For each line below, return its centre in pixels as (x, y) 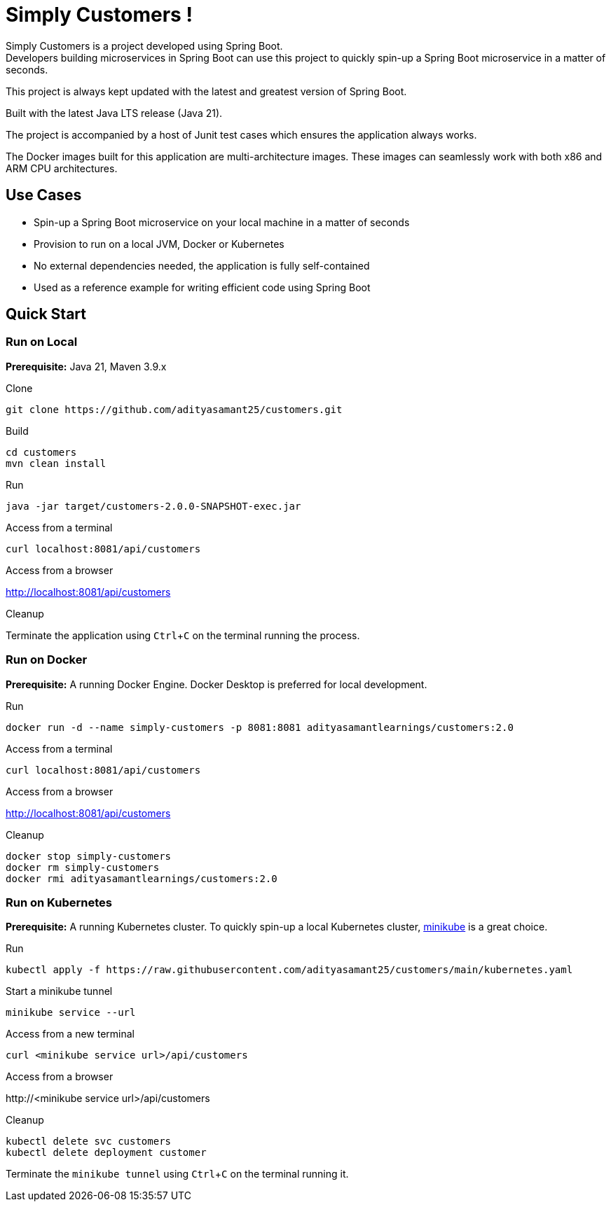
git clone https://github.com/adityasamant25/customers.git (174, 409)
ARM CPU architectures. (62, 168)
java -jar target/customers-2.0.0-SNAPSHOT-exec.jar (153, 506)
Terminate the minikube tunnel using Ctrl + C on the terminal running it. (177, 1174)
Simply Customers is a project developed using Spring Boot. (144, 46)
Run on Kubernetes (59, 902)
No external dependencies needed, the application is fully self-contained (202, 265)
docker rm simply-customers (83, 867)
